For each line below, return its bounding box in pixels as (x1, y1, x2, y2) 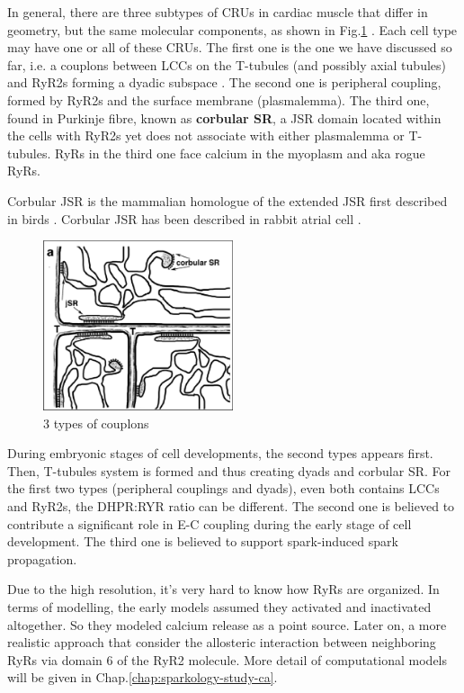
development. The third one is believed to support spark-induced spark (7, 532, 398, 551)
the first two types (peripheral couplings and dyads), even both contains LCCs (7, 479, 440, 498)
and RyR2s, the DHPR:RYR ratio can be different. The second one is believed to (7, 497, 455, 516)
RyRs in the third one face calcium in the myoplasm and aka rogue (54, 143, 425, 162)
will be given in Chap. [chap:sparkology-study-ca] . (7, 668, 278, 687)
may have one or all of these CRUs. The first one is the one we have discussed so (7, 38, 452, 57)
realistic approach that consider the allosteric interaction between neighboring (7, 633, 436, 652)
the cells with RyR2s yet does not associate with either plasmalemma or (7, 126, 405, 145)
